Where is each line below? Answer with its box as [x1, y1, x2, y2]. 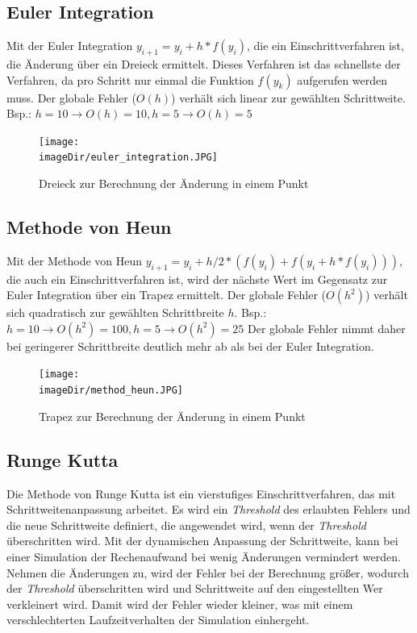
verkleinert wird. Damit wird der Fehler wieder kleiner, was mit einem [6, 595, 353, 612]
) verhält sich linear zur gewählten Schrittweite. [171, 89, 406, 106]
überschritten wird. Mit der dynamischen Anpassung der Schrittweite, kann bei [6, 532, 398, 549]
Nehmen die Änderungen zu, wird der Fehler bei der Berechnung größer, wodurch [6, 564, 409, 581]
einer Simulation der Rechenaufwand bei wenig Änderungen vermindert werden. [6, 548, 401, 564]
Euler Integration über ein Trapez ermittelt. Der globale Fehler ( [6, 286, 326, 303]
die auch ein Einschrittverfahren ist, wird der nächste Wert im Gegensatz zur [6, 270, 388, 287]
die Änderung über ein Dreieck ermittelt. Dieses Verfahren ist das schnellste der [6, 56, 401, 72]
